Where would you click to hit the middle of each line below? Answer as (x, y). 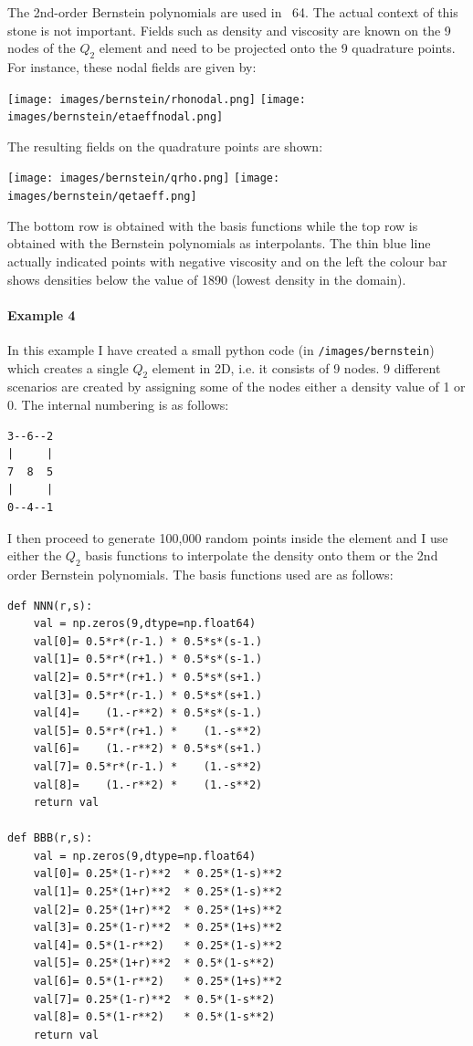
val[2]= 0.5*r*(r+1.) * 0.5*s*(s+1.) (148, 677)
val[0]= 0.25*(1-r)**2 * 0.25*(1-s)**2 (158, 874)
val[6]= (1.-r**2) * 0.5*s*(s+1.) (148, 749)
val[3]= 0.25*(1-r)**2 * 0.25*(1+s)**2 (158, 928)
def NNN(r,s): (50, 606)
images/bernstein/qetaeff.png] (102, 197)
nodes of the (42, 48)
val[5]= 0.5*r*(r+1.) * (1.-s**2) (148, 731)
